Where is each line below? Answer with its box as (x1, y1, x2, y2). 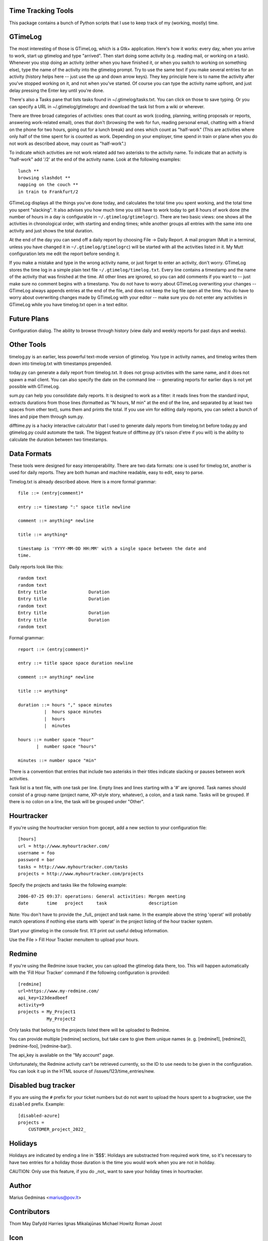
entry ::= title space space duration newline (18, 660, 134, 666)
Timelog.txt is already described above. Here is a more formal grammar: (9, 479, 156, 484)
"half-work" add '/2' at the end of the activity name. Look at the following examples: (9, 156, 181, 162)
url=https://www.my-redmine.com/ (18, 988, 99, 994)
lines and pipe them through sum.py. (9, 414, 84, 419)
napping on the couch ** (18, 182, 78, 188)
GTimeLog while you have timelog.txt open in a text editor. (9, 301, 129, 307)
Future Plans (9, 314, 49, 323)
